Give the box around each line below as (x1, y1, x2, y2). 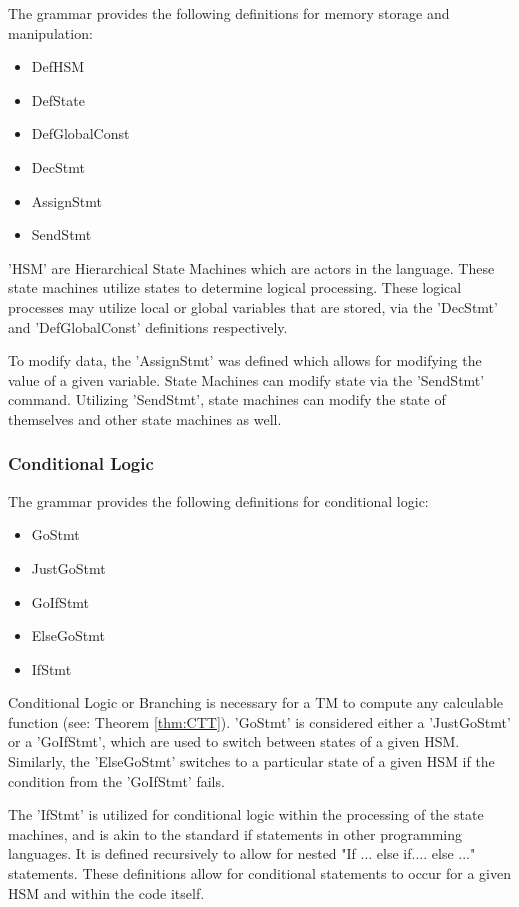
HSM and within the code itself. (8, 882, 205, 903)
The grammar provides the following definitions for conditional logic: (8, 490, 429, 511)
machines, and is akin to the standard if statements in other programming (8, 823, 462, 844)
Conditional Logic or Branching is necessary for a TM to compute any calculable (8, 692, 504, 713)
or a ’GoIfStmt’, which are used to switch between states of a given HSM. (8, 731, 460, 752)
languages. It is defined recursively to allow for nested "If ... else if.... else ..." (8, 843, 476, 864)
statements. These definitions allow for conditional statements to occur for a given (8, 863, 511, 884)
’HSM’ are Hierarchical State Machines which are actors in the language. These (8, 257, 495, 278)
